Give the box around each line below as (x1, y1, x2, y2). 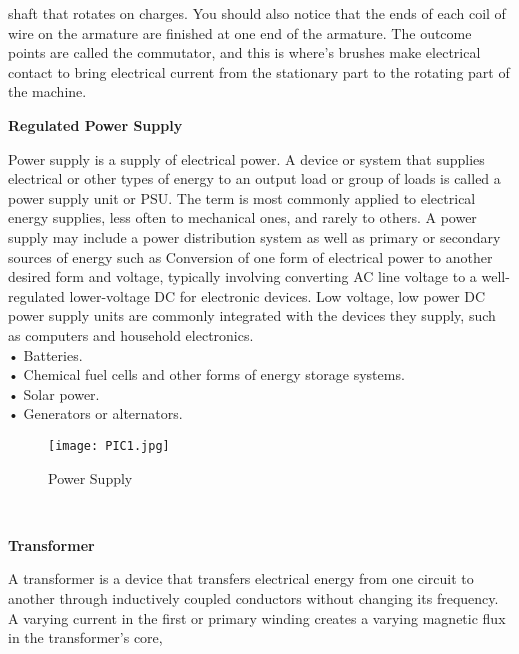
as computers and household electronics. (8, 324, 254, 345)
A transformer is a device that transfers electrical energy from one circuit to (8, 568, 474, 589)
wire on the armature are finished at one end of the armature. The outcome (8, 22, 472, 43)
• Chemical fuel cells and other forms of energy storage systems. (8, 364, 405, 385)
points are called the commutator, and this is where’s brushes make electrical (8, 42, 481, 63)
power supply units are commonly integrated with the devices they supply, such (8, 305, 496, 326)
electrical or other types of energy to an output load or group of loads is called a (8, 168, 501, 189)
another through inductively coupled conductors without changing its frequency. (8, 587, 499, 608)
